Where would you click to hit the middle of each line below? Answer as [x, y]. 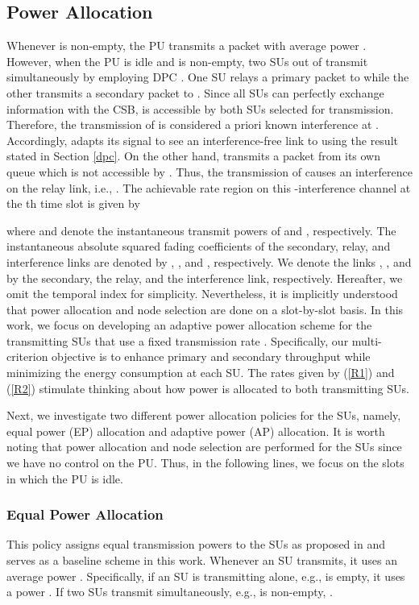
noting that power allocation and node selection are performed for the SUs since [204, 447]
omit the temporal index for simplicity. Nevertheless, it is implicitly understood [202, 294]
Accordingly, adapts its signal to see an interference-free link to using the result [202, 140]
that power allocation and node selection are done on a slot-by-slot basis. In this [205, 309]
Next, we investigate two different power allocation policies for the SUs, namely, [204, 415]
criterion [27, 356]
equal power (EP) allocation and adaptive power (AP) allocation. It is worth [196, 431]
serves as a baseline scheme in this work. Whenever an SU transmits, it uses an [202, 560]
